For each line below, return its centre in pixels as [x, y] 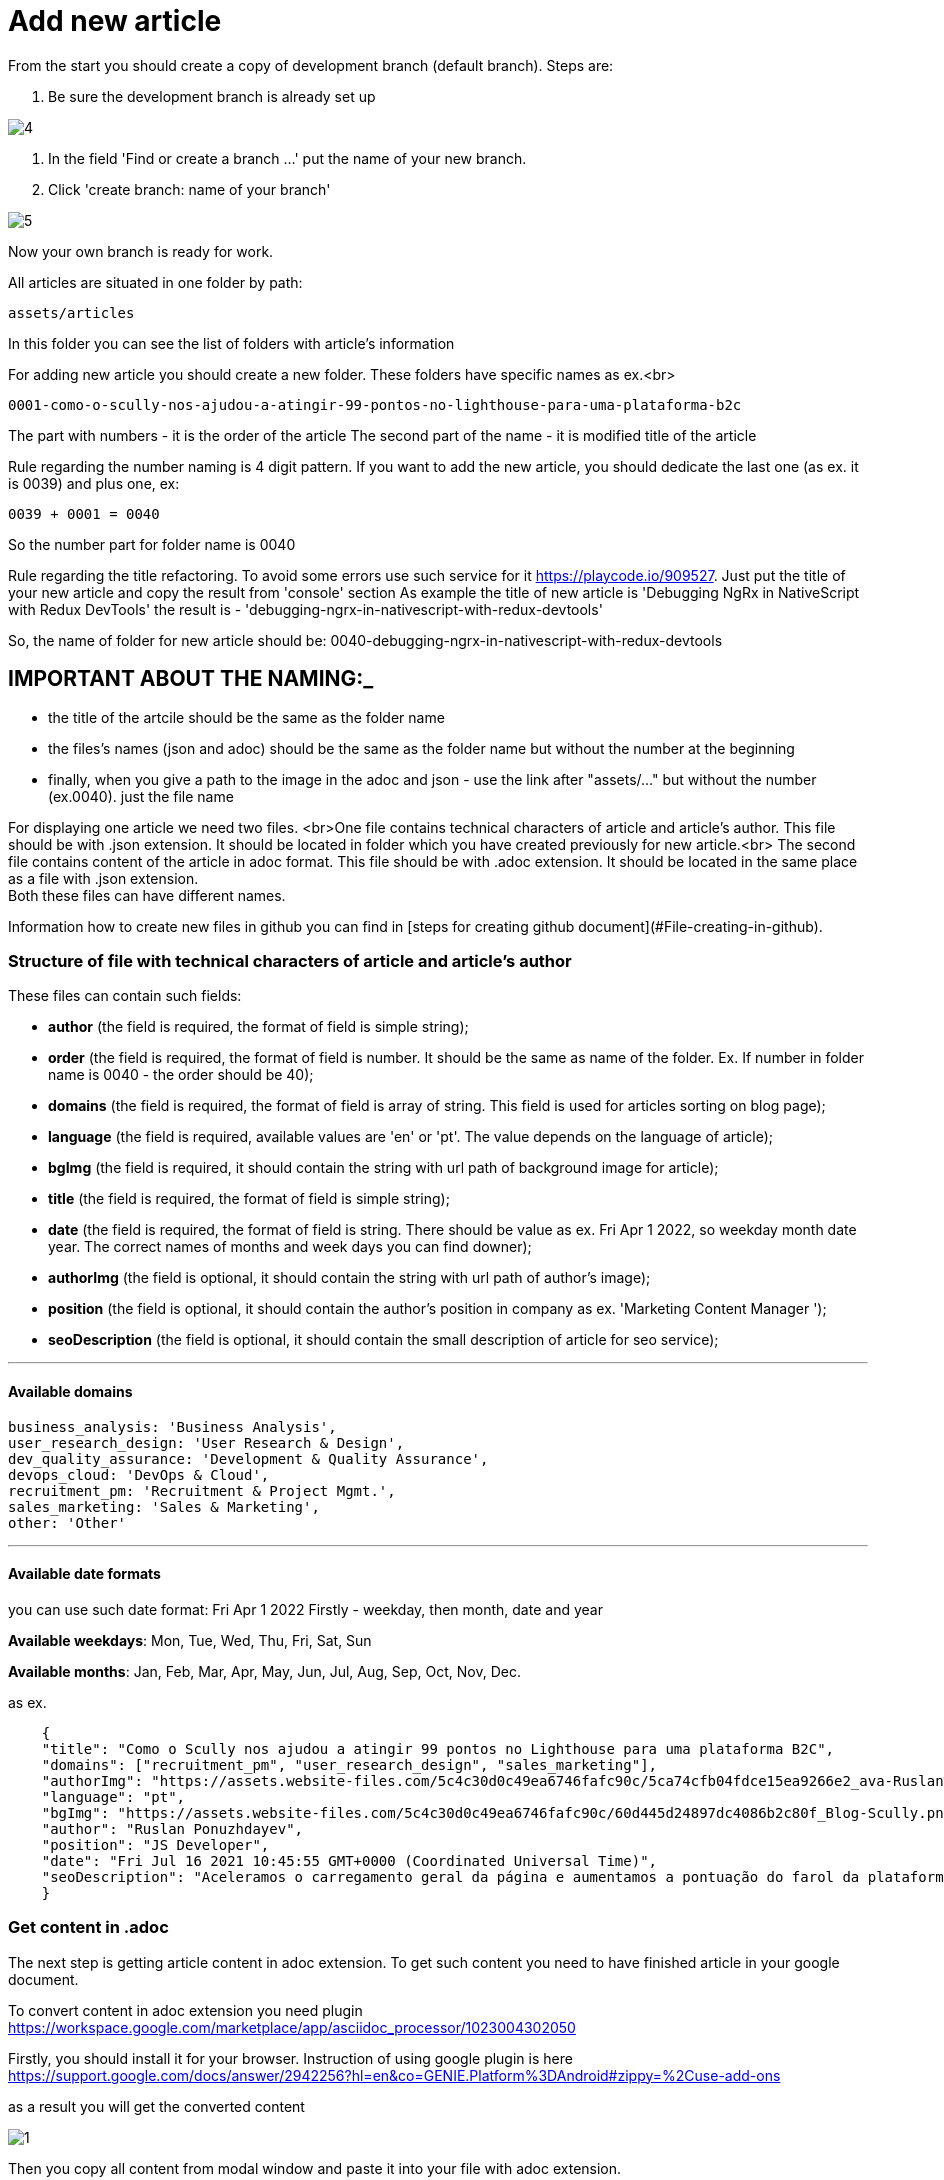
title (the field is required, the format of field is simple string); [249, 1199]
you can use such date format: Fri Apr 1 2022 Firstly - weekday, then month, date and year [305, 1609]
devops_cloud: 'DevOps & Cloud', [139, 1474]
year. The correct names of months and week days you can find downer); [290, 1247]
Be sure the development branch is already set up [212, 96]
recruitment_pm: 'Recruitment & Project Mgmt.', [202, 1490]
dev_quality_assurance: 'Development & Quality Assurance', [248, 1458]
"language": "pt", [113, 1796]
